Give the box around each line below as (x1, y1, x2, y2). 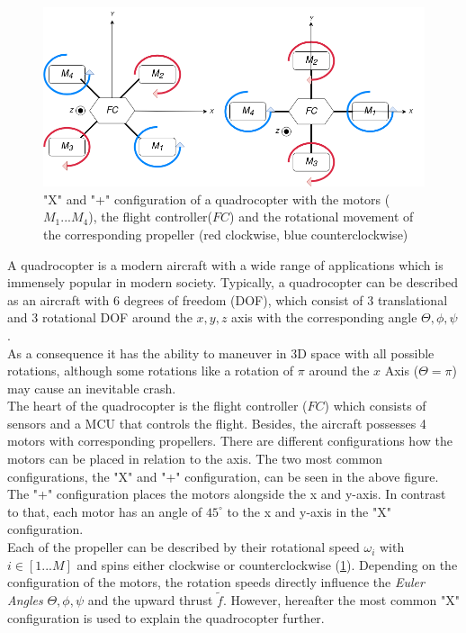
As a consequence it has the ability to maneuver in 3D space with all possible (7, 343, 435, 362)
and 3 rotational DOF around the (7, 308, 193, 327)
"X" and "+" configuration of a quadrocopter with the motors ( (43, 189, 390, 208)
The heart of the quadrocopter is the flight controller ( (7, 396, 308, 415)
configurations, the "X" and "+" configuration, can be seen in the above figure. (7, 466, 439, 485)
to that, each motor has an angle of (7, 502, 202, 520)
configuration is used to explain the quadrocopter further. (7, 608, 325, 627)
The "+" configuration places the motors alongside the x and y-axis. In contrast (7, 484, 446, 503)
